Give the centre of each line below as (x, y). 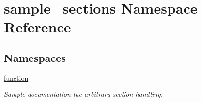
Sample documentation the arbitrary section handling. (83, 94)
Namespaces (35, 57)
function (16, 78)
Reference (38, 27)
